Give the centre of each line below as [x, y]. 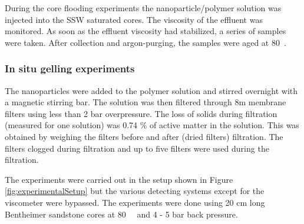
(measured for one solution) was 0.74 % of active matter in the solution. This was [152, 125]
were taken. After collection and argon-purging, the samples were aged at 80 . [146, 42]
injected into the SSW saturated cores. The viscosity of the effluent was [134, 19]
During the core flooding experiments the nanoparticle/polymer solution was [143, 8]
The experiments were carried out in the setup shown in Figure [119, 179]
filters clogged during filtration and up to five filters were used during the [137, 148]
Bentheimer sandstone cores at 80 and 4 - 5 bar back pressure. [121, 214]
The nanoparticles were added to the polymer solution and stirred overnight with [151, 90]
